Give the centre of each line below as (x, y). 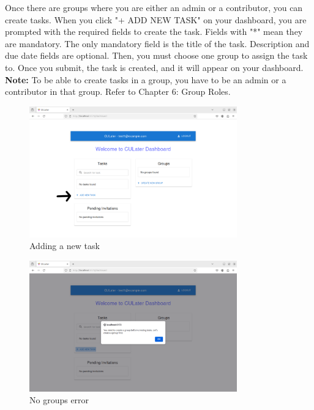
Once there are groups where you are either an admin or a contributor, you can (154, 7)
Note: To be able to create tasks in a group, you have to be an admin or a (146, 79)
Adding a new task (65, 246)
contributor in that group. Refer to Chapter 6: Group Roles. (118, 91)
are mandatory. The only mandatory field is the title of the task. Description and (157, 43)
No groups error (59, 400)
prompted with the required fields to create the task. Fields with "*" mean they (154, 32)
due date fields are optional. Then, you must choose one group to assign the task (156, 55)
